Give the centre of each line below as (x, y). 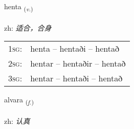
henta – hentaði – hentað (75, 49)
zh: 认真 (17, 121)
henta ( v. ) (19, 7)
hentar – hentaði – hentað (76, 78)
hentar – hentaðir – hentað (78, 63)
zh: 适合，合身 (28, 27)
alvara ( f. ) (19, 100)
